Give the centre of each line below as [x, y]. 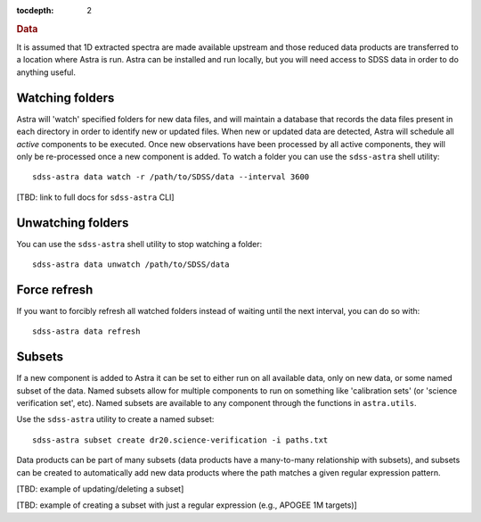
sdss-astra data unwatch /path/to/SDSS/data [131, 264]
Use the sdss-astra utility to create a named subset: [115, 419]
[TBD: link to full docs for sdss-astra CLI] [95, 197]
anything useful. [46, 72]
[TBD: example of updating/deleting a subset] [100, 489]
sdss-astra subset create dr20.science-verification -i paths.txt [180, 440]
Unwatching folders [73, 223]
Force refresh [55, 290]
